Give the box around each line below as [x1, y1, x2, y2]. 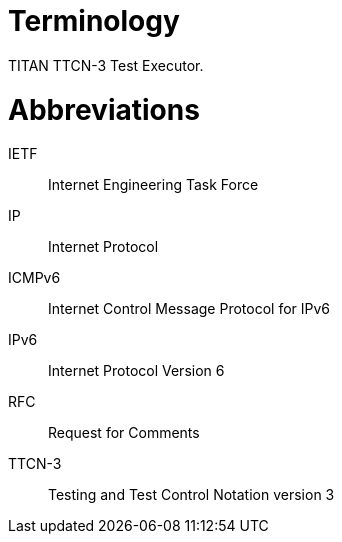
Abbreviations [8, 92, 200, 127]
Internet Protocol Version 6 [48, 362, 225, 380]
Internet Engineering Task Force [48, 176, 259, 194]
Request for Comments [48, 424, 200, 442]
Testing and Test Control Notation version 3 [48, 486, 335, 504]
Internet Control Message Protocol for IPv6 [48, 300, 331, 318]
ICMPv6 [8, 269, 61, 287]
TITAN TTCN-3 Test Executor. [8, 56, 204, 74]
